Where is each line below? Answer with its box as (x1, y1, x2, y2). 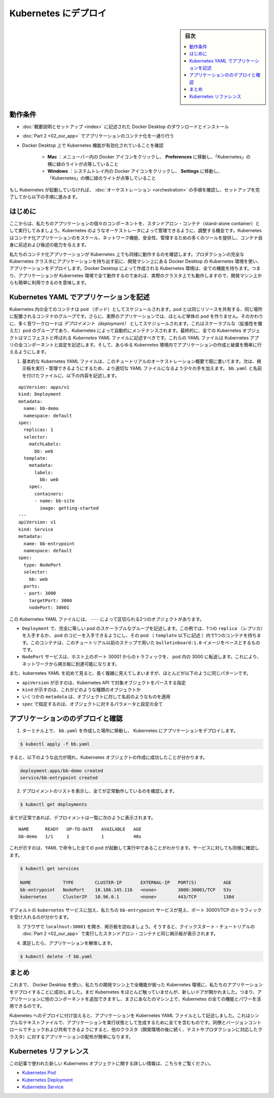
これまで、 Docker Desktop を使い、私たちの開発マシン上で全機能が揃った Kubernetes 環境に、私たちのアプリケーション (9, 982, 263, 988)
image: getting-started (40, 505, 99, 511)
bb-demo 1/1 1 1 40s (18, 833, 142, 839)
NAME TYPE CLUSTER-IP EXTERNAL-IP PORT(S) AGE (20, 880, 232, 886)
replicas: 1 (23, 427, 53, 433)
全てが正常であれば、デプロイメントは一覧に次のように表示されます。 (9, 814, 156, 821)
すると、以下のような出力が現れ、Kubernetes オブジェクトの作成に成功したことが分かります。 (9, 754, 208, 760)
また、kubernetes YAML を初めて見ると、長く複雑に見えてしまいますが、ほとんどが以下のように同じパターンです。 (9, 670, 251, 676)
